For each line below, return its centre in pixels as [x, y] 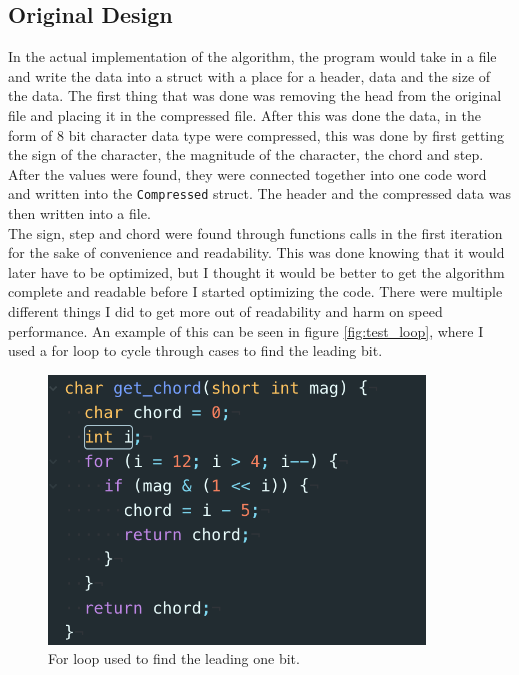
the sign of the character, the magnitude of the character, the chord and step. [246, 154]
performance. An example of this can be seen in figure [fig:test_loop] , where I [246, 330]
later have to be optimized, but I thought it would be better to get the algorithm [256, 271]
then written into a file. [79, 213]
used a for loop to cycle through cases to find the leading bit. [195, 350]
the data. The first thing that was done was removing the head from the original [255, 95]
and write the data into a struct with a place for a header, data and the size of [249, 75]
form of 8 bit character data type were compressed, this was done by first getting [256, 134]
